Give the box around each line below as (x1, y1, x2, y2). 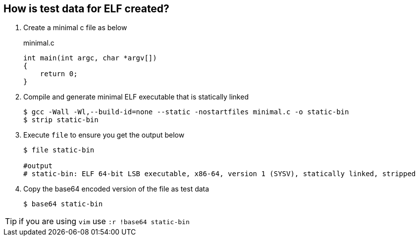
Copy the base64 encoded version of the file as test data (23, 185, 209, 193)
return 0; (40, 70, 78, 78)
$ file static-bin (23, 146, 95, 154)
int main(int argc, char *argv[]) (23, 54, 157, 62)
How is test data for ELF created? (3, 2, 169, 15)
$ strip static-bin (23, 116, 99, 124)
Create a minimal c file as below (23, 23, 127, 32)
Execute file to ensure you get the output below (23, 131, 185, 140)
